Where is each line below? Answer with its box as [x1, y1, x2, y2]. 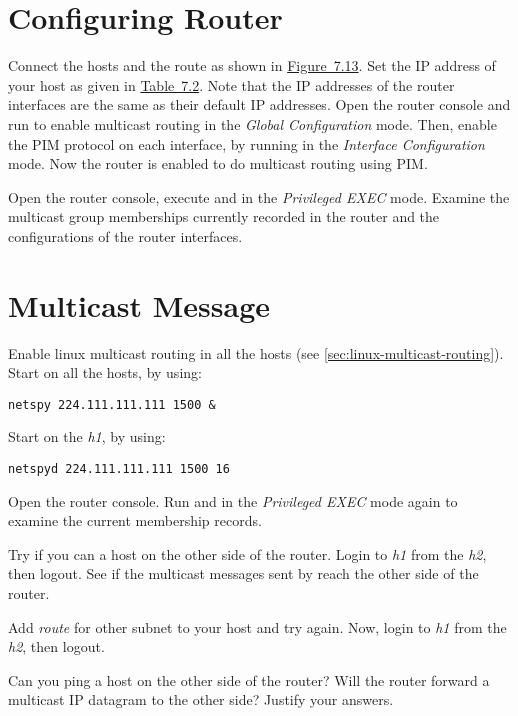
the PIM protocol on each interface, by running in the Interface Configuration [8, 133, 485, 154]
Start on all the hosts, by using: [8, 362, 202, 383]
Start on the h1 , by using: [8, 426, 166, 447]
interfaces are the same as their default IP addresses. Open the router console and [8, 94, 511, 115]
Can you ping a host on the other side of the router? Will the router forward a [8, 669, 490, 690]
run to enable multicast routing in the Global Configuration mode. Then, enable [8, 113, 497, 134]
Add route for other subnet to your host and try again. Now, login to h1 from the [8, 616, 507, 637]
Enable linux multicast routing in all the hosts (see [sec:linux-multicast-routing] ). [8, 342, 504, 363]
